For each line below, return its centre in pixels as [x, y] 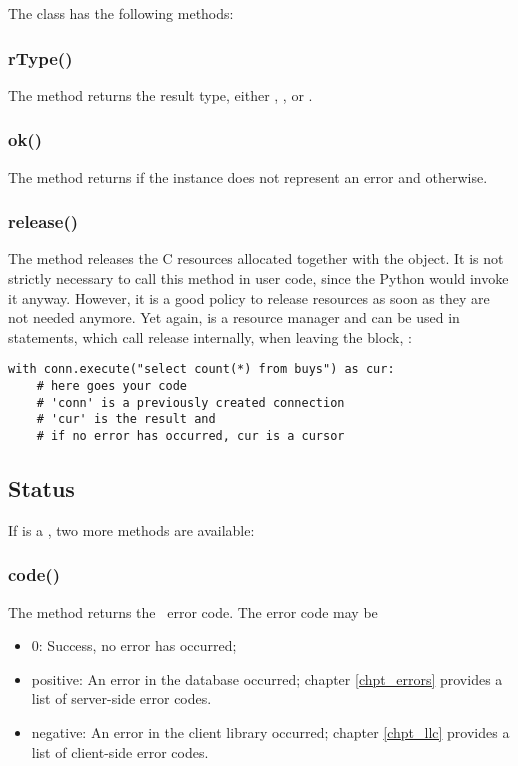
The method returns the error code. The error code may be [193, 611]
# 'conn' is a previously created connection [190, 402]
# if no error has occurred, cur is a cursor [190, 436]
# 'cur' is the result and [126, 419]
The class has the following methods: [121, 13]
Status [41, 488]
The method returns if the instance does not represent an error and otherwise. [248, 176]
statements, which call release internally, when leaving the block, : [210, 336]
